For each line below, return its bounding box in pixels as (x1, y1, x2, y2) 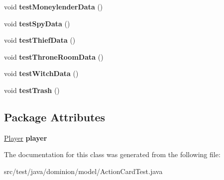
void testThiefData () (4, 35, 76, 45)
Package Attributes (4, 109, 106, 124)
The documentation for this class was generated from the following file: (4, 149, 221, 160)
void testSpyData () (4, 18, 70, 28)
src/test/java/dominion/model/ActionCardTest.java (4, 166, 163, 176)
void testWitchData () (4, 68, 79, 79)
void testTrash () (4, 85, 60, 95)
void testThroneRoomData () (4, 51, 104, 62)
